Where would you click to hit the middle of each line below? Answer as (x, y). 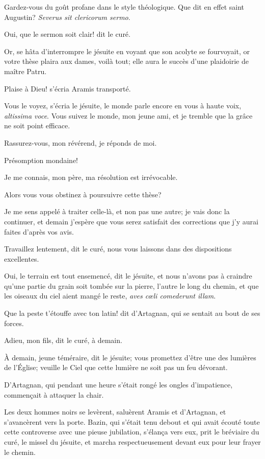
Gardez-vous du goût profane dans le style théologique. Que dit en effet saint (124, 7)
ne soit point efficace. (37, 125)
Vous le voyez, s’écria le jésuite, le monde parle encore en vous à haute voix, (123, 106)
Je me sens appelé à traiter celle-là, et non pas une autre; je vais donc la (117, 211)
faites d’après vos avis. (39, 231)
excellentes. (22, 258)
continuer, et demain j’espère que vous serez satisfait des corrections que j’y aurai (131, 221)
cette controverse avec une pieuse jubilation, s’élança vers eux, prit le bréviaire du (132, 432)
